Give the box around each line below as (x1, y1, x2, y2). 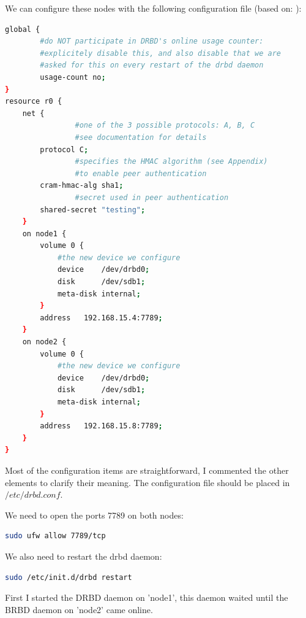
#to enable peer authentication (75, 169, 207, 178)
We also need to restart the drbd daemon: (5, 549, 162, 562)
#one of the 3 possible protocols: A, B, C (75, 121, 255, 130)
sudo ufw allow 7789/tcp (5, 531, 106, 541)
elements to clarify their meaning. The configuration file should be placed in (5, 476, 290, 489)
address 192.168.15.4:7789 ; (40, 313, 163, 322)
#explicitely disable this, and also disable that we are (40, 48, 282, 58)
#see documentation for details (75, 133, 207, 142)
